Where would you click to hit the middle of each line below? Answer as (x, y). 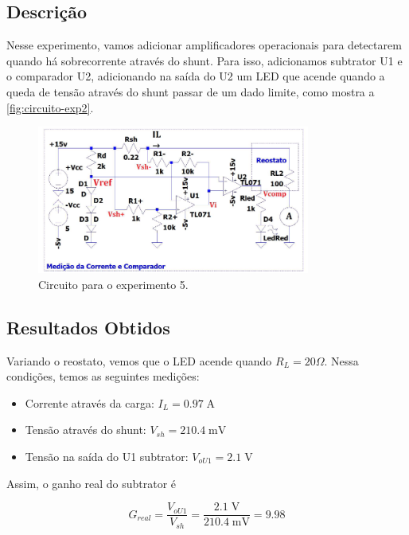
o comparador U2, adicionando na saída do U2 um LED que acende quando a (196, 76)
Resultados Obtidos (88, 327)
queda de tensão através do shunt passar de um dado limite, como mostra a (191, 91)
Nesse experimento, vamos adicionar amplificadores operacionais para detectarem (204, 45)
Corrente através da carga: (90, 402)
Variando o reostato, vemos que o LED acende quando (139, 360)
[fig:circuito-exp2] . (50, 107)
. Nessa (341, 360)
